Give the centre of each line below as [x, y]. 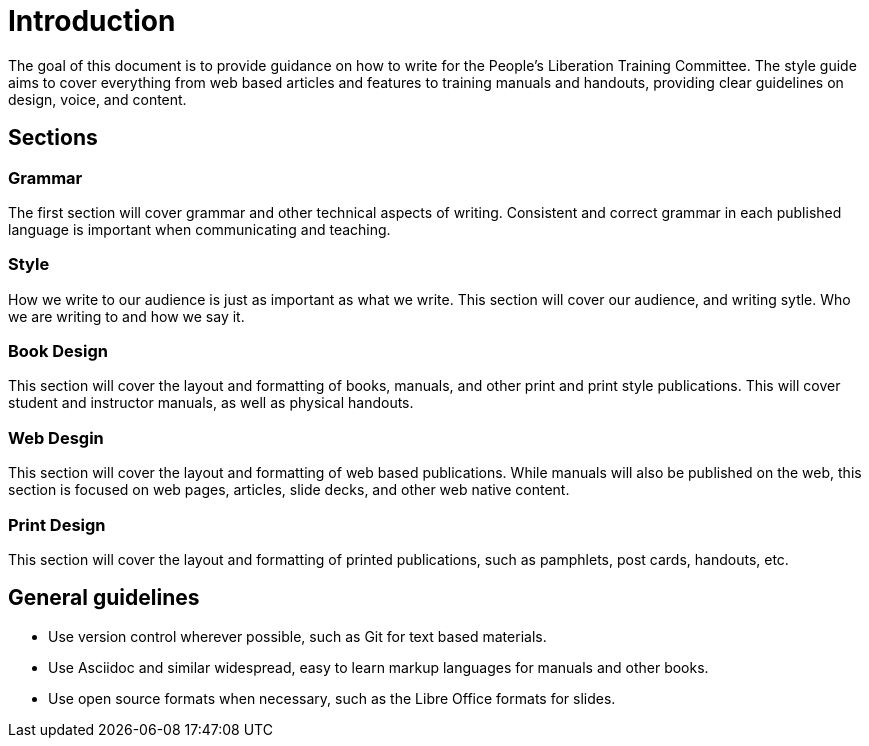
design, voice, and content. [97, 99]
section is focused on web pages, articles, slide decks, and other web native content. [289, 490]
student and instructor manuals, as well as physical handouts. [211, 403]
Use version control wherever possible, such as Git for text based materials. [297, 636]
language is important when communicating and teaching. [199, 229]
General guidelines [104, 598]
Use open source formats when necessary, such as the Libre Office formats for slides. [332, 698]
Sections [53, 138]
